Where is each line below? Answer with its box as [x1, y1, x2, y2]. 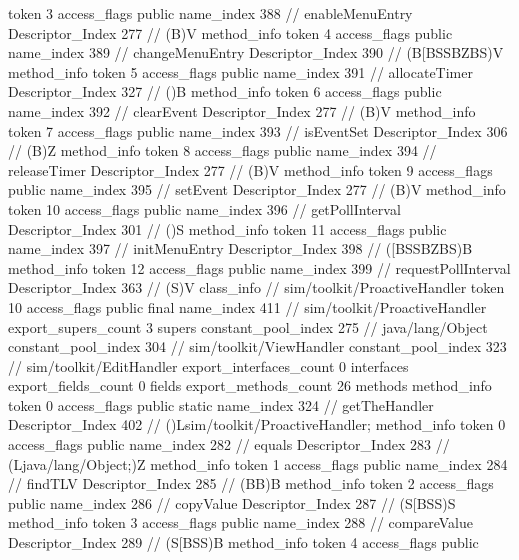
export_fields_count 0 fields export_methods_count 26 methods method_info [8, 375, 492, 396]
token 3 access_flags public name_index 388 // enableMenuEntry [8, 3, 413, 23]
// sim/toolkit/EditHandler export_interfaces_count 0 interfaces [8, 355, 409, 376]
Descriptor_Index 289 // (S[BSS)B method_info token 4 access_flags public [8, 532, 479, 553]
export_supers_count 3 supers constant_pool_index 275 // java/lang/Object [8, 316, 488, 337]
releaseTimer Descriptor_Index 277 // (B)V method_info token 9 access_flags [8, 159, 493, 180]
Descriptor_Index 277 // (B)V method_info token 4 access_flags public [8, 22, 453, 43]
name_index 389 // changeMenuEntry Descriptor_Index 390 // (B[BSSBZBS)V [8, 42, 504, 63]
